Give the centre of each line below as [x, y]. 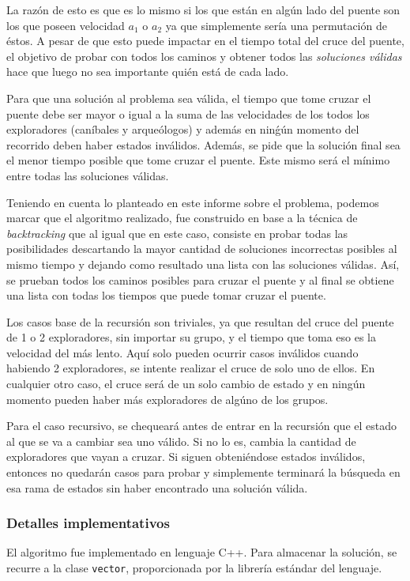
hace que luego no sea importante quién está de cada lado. [148, 72]
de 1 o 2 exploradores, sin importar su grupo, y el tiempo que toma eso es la [191, 337]
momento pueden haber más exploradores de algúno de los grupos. [167, 399]
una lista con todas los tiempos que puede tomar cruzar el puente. [166, 295]
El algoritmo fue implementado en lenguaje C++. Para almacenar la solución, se [202, 552]
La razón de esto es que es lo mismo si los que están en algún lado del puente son [203, 9]
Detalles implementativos [88, 523]
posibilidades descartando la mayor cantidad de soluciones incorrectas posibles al [202, 249]
